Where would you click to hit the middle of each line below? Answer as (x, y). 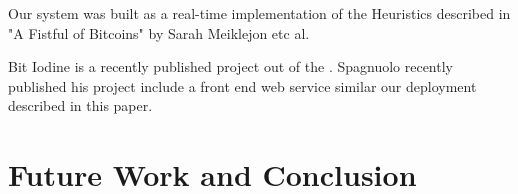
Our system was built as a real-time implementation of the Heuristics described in (259, 13)
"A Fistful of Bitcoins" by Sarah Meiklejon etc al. (159, 32)
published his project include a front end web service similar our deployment (242, 85)
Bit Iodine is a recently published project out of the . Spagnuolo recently (230, 66)
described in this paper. (80, 105)
